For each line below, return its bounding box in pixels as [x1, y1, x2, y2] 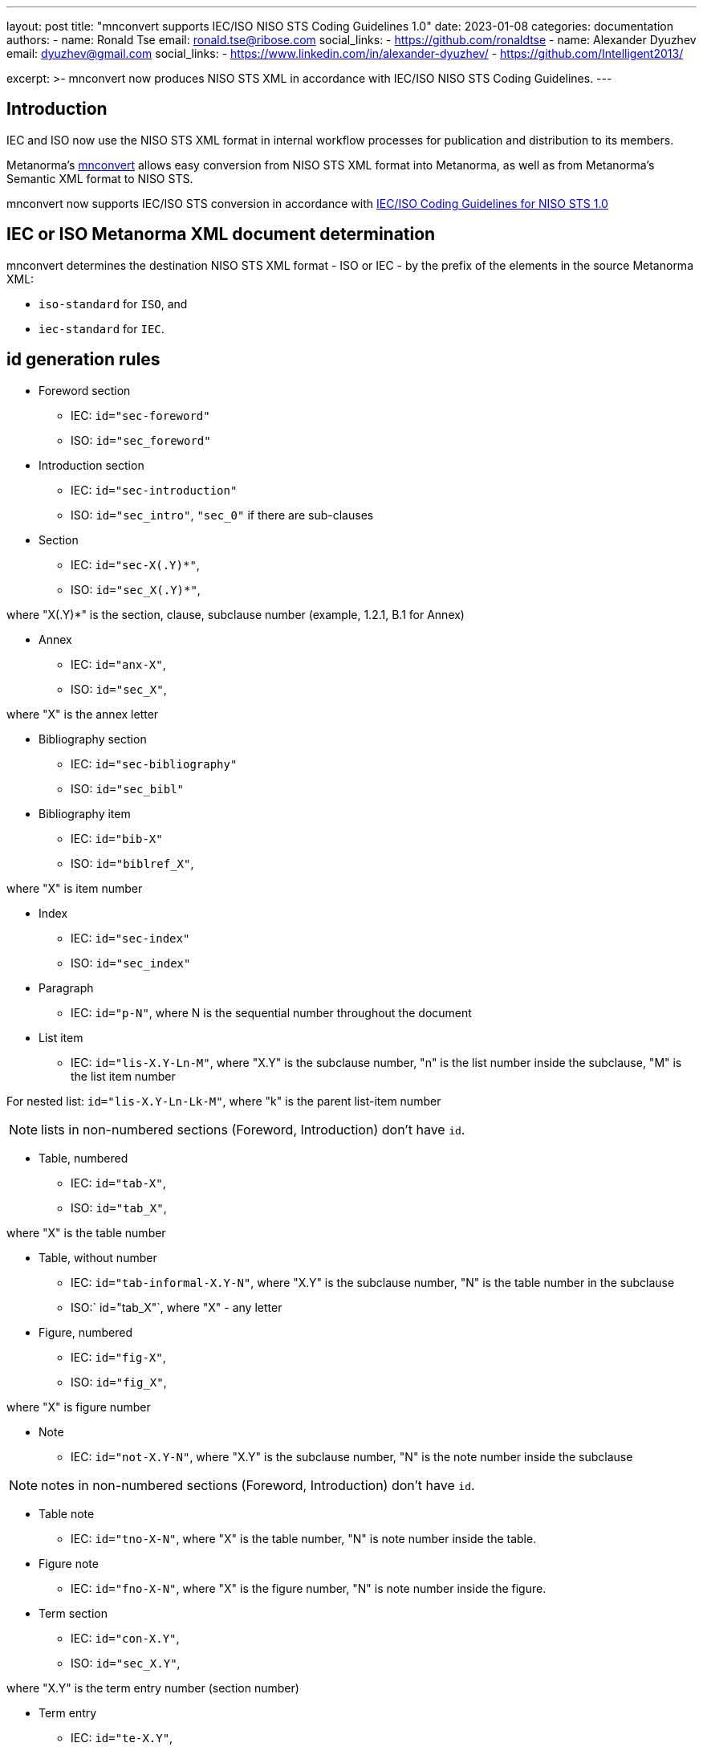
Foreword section [39, 383, 131, 397]
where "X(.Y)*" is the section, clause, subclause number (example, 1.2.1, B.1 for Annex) [6, 607, 465, 621]
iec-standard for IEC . [39, 321, 165, 336]
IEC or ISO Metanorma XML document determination [6, 224, 436, 245]
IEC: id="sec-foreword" [71, 408, 210, 422]
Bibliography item [39, 806, 131, 821]
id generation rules [6, 349, 161, 370]
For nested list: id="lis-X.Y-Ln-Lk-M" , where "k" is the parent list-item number [6, 1093, 441, 1108]
